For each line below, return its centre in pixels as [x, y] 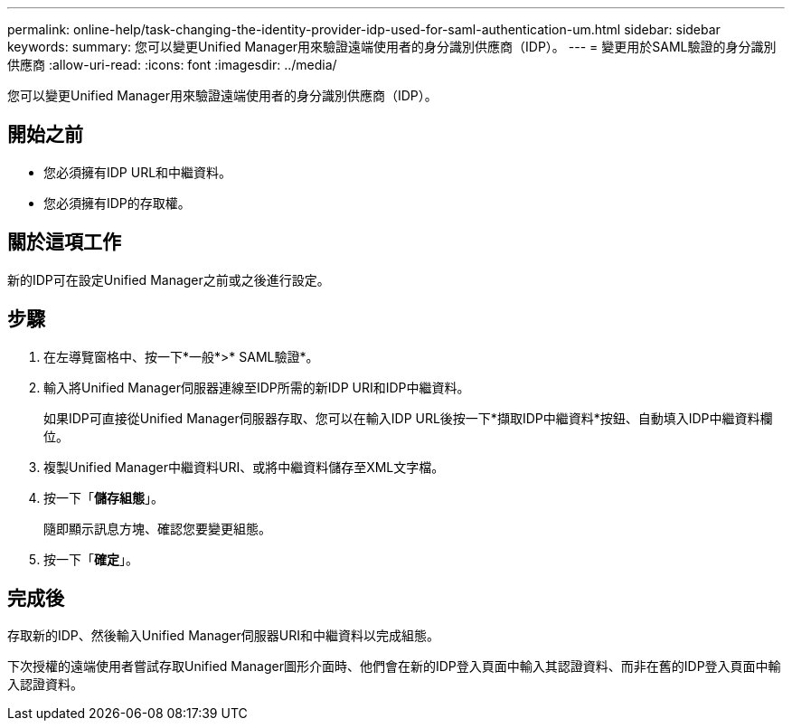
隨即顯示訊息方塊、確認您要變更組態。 [157, 528]
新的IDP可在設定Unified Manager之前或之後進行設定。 [169, 279]
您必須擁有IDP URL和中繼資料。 [138, 172]
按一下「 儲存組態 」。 [104, 497]
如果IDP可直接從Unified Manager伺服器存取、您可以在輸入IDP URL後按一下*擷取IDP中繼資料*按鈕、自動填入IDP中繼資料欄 [408, 418]
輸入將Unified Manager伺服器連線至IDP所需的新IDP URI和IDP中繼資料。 [257, 387]
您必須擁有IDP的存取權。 [117, 203]
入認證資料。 [45, 685]
